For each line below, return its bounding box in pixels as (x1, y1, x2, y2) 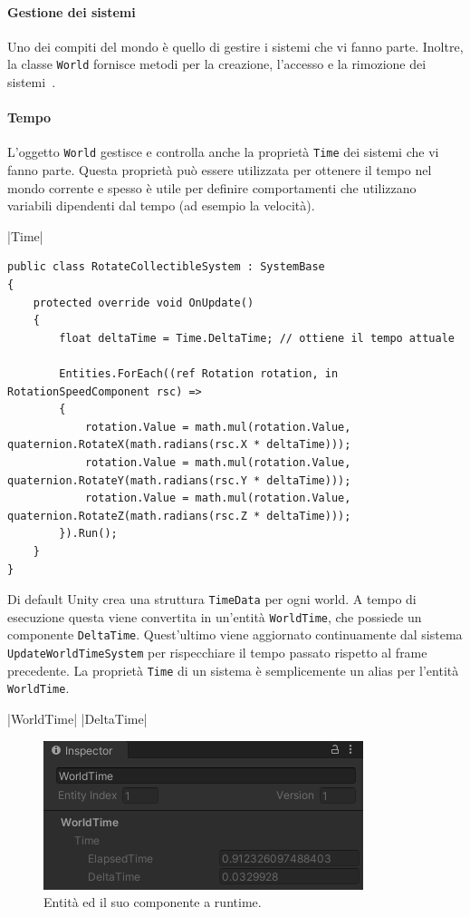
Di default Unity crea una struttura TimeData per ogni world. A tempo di (7, 590, 417, 609)
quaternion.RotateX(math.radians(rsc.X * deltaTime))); (7, 438, 351, 452)
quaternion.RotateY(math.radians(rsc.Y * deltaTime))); (7, 473, 351, 487)
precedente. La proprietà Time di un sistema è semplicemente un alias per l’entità (7, 660, 459, 679)
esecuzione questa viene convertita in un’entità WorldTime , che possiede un (7, 607, 422, 626)
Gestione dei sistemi (7, 2, 136, 21)
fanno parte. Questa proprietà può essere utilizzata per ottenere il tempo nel (7, 161, 432, 180)
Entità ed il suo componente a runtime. (43, 893, 262, 912)
